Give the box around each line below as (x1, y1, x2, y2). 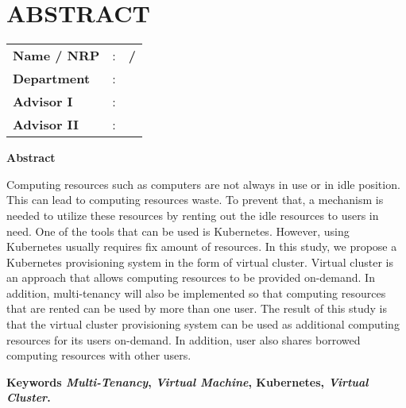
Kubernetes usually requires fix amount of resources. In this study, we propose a (6, 238, 397, 255)
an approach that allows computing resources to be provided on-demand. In (6, 269, 375, 286)
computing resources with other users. (6, 347, 191, 364)
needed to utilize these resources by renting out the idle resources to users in (6, 206, 379, 223)
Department (13, 69, 91, 88)
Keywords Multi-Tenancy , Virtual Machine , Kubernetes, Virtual (6, 373, 369, 390)
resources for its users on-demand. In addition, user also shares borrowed (6, 331, 361, 348)
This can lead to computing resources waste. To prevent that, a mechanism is (6, 191, 384, 208)
